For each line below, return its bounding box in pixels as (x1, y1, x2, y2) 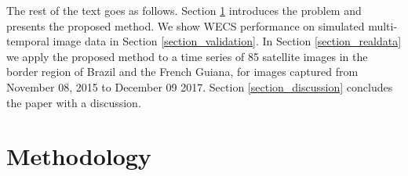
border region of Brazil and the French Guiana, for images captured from (6, 63, 359, 80)
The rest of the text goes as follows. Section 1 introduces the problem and (6, 2, 362, 18)
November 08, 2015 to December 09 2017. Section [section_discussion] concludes (6, 78, 393, 95)
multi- (368, 17, 398, 34)
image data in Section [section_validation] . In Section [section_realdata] (53, 33, 402, 49)
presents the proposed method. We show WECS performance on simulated (6, 17, 365, 34)
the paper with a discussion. (6, 94, 141, 110)
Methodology (6, 140, 151, 172)
